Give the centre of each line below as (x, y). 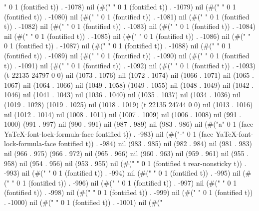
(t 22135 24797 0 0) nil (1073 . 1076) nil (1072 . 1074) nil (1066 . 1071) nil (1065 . (129, 75)
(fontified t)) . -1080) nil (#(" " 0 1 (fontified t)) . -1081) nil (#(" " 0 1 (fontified (127, 16)
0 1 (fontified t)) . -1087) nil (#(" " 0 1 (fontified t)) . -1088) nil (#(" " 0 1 (118, 46)
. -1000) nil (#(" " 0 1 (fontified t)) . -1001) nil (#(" (83, 202)
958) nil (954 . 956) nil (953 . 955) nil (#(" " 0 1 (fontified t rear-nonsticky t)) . (125, 163)
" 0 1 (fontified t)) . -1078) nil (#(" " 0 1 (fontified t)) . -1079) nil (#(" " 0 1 (120, 6)
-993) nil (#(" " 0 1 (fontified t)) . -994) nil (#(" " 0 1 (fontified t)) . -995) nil (122, 173)
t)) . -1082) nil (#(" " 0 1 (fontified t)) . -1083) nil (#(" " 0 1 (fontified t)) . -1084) (130, 26)
